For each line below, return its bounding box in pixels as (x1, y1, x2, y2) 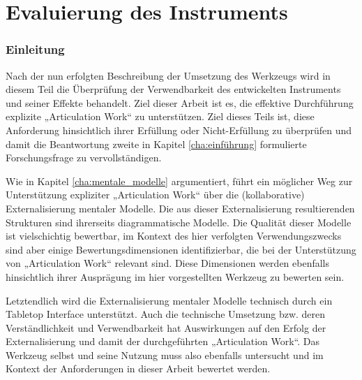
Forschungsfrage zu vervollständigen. (6, 150, 162, 165)
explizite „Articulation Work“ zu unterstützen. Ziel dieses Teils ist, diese (6, 109, 315, 124)
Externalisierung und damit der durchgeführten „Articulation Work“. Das (6, 334, 320, 349)
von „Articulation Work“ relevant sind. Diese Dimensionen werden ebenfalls (6, 256, 330, 270)
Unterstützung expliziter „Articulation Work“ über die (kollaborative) (6, 187, 305, 202)
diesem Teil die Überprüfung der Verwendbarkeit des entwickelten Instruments (6, 82, 341, 96)
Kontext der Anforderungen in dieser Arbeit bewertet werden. (6, 361, 271, 376)
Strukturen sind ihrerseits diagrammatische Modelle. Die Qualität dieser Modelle (6, 214, 352, 229)
